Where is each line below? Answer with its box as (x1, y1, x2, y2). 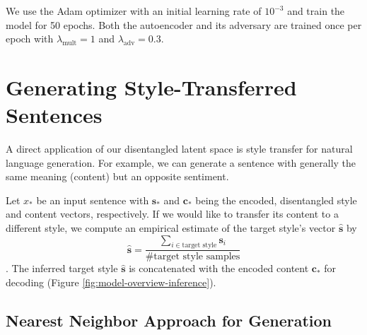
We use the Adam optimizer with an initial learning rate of (6, 4, 262, 18)
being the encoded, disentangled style (195, 192, 357, 207)
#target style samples (145, 252, 240, 262)
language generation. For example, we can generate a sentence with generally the (6, 155, 356, 170)
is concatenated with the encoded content (129, 261, 309, 276)
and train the (287, 4, 345, 18)
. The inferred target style (6, 261, 118, 276)
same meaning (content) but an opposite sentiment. (6, 169, 229, 184)
